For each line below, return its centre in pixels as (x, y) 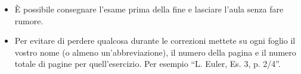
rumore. (29, 20)
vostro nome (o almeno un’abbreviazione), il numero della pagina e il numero (155, 52)
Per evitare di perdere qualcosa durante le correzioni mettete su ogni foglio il (155, 41)
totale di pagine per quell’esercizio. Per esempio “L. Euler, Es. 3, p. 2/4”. (148, 64)
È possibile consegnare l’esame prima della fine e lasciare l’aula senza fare (149, 9)
